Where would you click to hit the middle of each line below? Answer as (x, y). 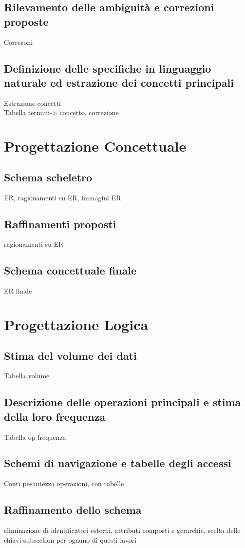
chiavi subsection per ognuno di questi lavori (70, 539)
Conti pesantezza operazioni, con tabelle (64, 483)
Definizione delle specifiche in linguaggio (108, 68)
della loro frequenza (55, 416)
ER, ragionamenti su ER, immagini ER (63, 197)
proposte (26, 21)
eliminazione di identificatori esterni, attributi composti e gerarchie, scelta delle (122, 530)
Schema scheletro (48, 177)
